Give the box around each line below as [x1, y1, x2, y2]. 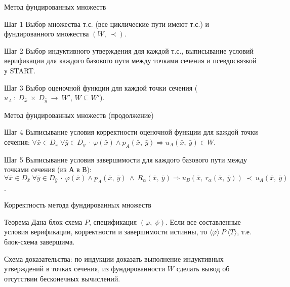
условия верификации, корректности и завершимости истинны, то [4, 226, 208, 237]
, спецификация [89, 216, 137, 227]
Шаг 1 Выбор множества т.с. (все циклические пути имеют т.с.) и [4, 18, 209, 29]
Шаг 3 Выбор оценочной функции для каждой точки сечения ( [4, 82, 198, 93]
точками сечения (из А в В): [4, 164, 92, 175]
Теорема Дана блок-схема [4, 216, 82, 227]
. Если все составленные [165, 216, 241, 227]
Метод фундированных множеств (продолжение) [4, 109, 154, 120]
